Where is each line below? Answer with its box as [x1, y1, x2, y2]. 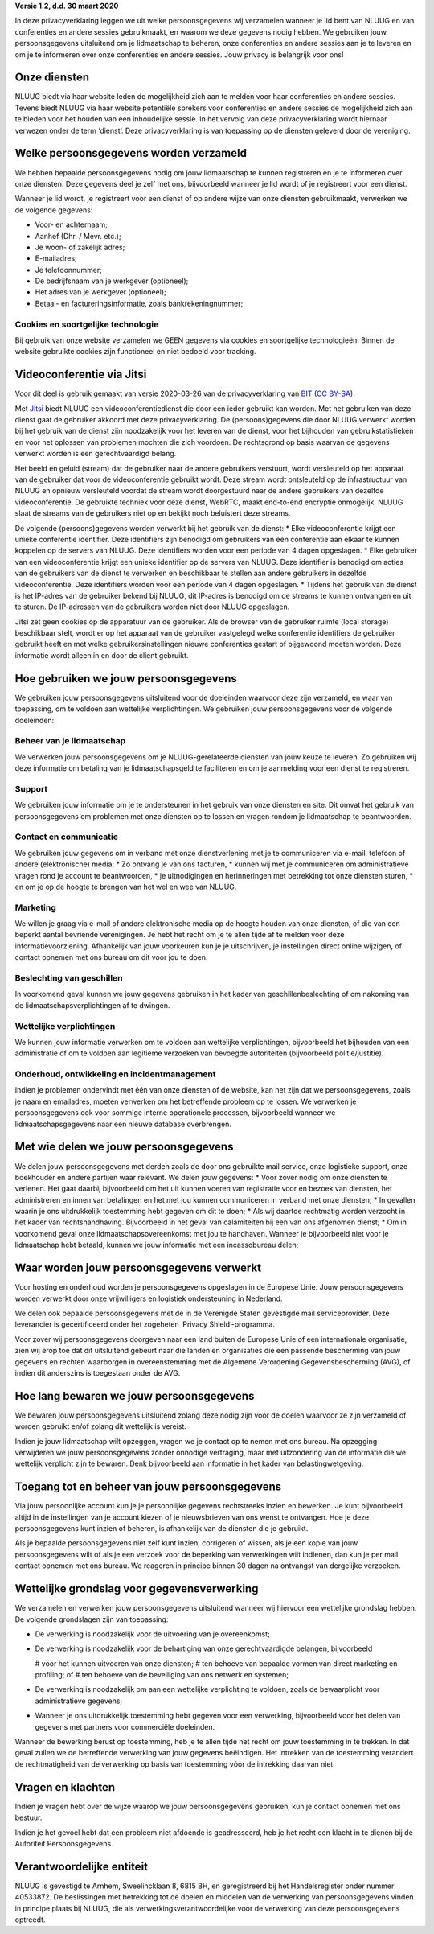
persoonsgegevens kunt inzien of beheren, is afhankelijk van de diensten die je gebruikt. [14, 1524, 309, 1533]
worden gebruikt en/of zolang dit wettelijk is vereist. [14, 1422, 186, 1431]
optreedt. [14, 1915, 46, 1924]
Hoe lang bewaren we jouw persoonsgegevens [14, 1389, 255, 1403]
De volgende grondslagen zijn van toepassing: [14, 1614, 169, 1624]
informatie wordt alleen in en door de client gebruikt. [14, 650, 189, 660]
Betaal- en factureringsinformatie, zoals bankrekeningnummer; [35, 298, 244, 308]
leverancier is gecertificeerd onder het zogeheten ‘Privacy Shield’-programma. [14, 1319, 275, 1329]
